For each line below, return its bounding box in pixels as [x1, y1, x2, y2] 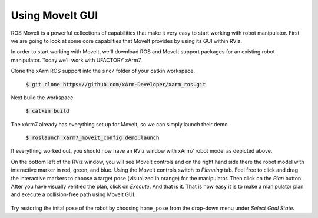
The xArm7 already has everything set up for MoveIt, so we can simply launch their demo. [11, 120, 230, 128]
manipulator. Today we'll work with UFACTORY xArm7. [11, 56, 143, 63]
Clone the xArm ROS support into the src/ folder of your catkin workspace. [11, 68, 196, 75]
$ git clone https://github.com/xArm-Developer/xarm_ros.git [25, 81, 206, 88]
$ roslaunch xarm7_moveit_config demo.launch [25, 135, 160, 141]
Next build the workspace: [11, 94, 75, 101]
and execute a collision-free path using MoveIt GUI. [11, 191, 136, 198]
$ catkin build [25, 108, 70, 115]
